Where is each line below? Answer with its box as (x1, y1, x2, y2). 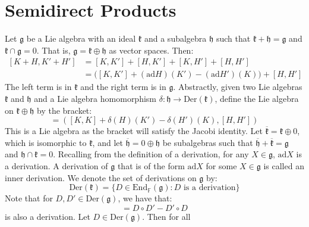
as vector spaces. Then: (109, 43, 194, 56)
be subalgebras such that (162, 136, 253, 148)
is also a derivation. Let (5, 210, 90, 222)
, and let (92, 136, 123, 148)
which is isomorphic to (5, 136, 87, 148)
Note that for (5, 192, 53, 204)
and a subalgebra (144, 32, 207, 45)
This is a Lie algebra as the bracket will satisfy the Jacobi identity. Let (5, 125, 263, 137)
